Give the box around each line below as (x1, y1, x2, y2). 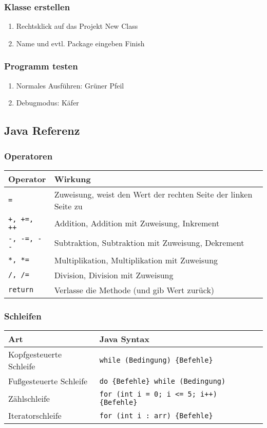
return (8, 286, 34, 294)
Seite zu (54, 200, 83, 212)
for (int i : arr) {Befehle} (99, 411, 213, 420)
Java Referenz (4, 122, 80, 138)
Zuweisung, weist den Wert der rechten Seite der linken (54, 188, 253, 200)
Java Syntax (99, 333, 149, 345)
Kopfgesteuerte (8, 348, 62, 361)
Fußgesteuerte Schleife (8, 375, 88, 387)
